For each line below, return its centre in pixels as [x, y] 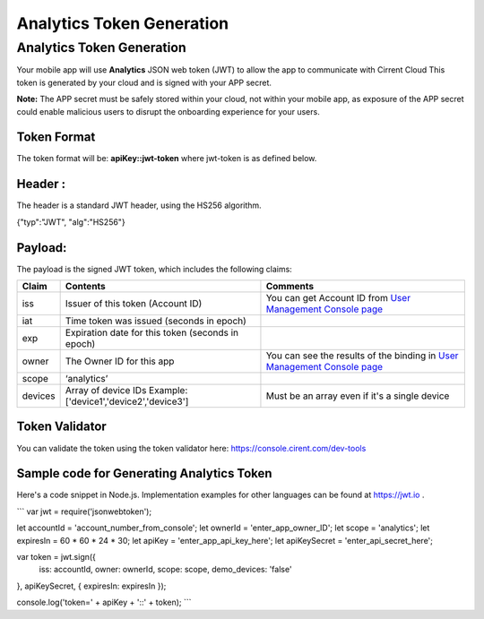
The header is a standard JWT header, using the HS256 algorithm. [139, 205]
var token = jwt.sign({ [56, 557]
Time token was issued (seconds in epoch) [156, 321]
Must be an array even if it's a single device [358, 396]
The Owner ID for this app [120, 361]
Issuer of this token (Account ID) [134, 304]
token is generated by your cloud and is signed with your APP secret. [144, 82]
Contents [86, 287]
